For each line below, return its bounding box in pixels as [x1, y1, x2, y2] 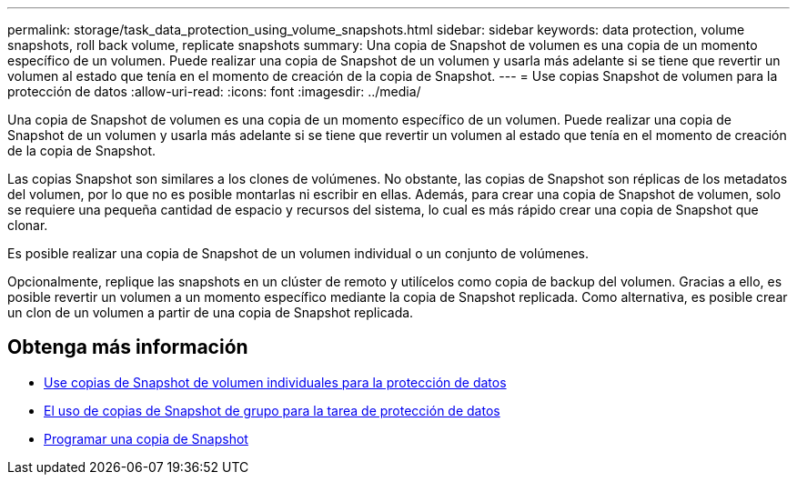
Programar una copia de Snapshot [44, 430, 248, 447]
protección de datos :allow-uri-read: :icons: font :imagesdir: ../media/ [7, 84, 421, 99]
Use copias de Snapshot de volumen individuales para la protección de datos [44, 374, 507, 390]
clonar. [7, 217, 48, 233]
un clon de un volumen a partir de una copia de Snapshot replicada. [7, 305, 414, 320]
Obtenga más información [7, 336, 248, 359]
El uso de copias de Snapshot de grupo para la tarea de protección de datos [44, 402, 500, 418]
